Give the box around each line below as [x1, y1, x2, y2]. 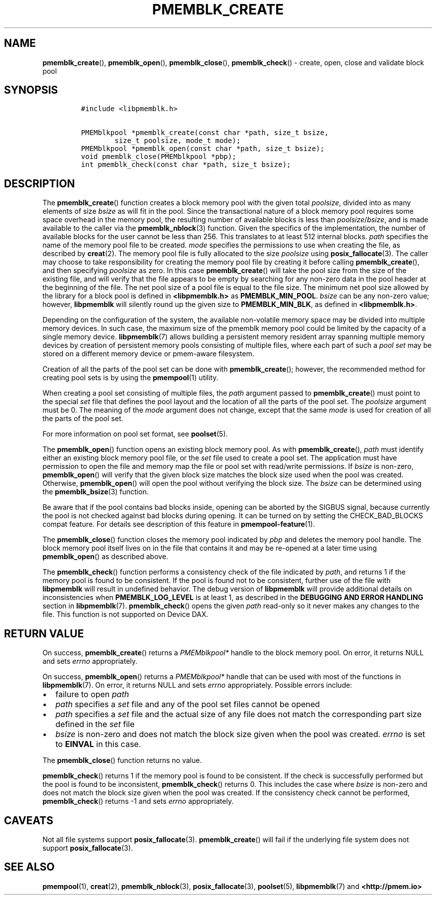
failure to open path [55, 689, 129, 700]
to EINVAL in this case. [55, 739, 141, 749]
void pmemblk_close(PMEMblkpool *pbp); [81, 152, 236, 161]
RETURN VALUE [4, 627, 84, 640]
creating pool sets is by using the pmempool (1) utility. [42, 373, 218, 382]
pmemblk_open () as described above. [42, 552, 168, 561]
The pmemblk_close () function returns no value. [42, 756, 202, 765]
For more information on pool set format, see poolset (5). [42, 430, 228, 439]
